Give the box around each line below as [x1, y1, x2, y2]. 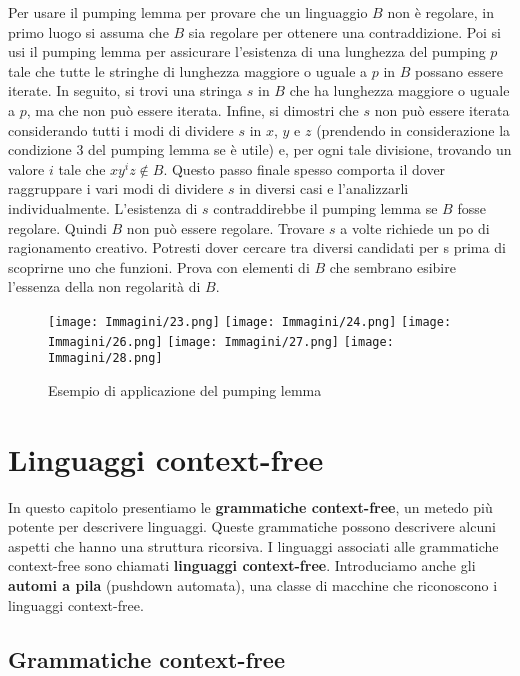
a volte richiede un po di [340, 217, 490, 238]
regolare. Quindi [8, 217, 107, 238]
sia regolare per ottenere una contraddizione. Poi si [188, 21, 501, 42]
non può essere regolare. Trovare [126, 217, 325, 238]
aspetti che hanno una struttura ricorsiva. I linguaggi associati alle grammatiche [8, 535, 499, 556]
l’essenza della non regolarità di [8, 276, 201, 297]
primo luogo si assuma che [8, 21, 169, 42]
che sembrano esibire [329, 256, 456, 277]
